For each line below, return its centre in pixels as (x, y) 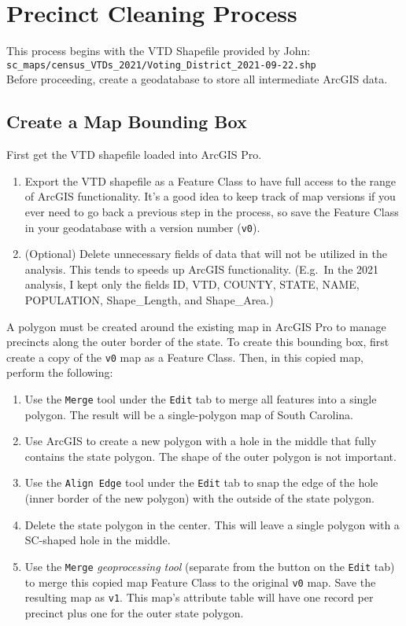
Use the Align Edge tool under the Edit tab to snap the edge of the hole (201, 482)
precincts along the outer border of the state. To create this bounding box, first (198, 342)
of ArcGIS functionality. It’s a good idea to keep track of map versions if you (210, 196)
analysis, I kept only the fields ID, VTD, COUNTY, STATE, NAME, (192, 284)
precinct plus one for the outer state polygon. (134, 612)
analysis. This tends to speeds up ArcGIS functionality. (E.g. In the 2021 (202, 269)
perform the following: (60, 372)
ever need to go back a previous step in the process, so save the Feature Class (212, 211)
